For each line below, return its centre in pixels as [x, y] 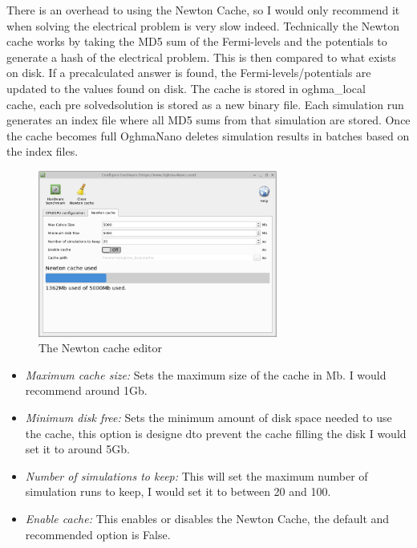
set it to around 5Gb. [77, 449]
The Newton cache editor [101, 348]
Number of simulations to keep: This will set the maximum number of [196, 475]
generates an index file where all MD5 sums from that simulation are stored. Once [208, 120]
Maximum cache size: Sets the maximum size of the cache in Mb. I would [206, 374]
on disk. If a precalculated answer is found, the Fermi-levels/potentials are [189, 73]
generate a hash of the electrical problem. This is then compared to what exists [201, 57]
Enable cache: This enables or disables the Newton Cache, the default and [207, 519]
